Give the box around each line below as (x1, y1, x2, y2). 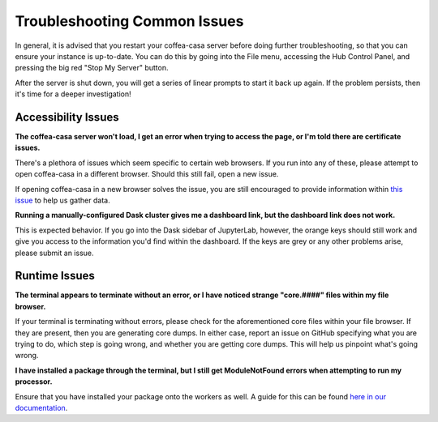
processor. (15, 377, 53, 386)
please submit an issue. (15, 248, 94, 258)
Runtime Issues (15, 269, 95, 283)
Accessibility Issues (15, 110, 119, 124)
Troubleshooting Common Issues (15, 12, 244, 30)
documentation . (15, 403, 68, 412)
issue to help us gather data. (15, 195, 110, 205)
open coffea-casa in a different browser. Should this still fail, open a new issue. (15, 169, 279, 179)
